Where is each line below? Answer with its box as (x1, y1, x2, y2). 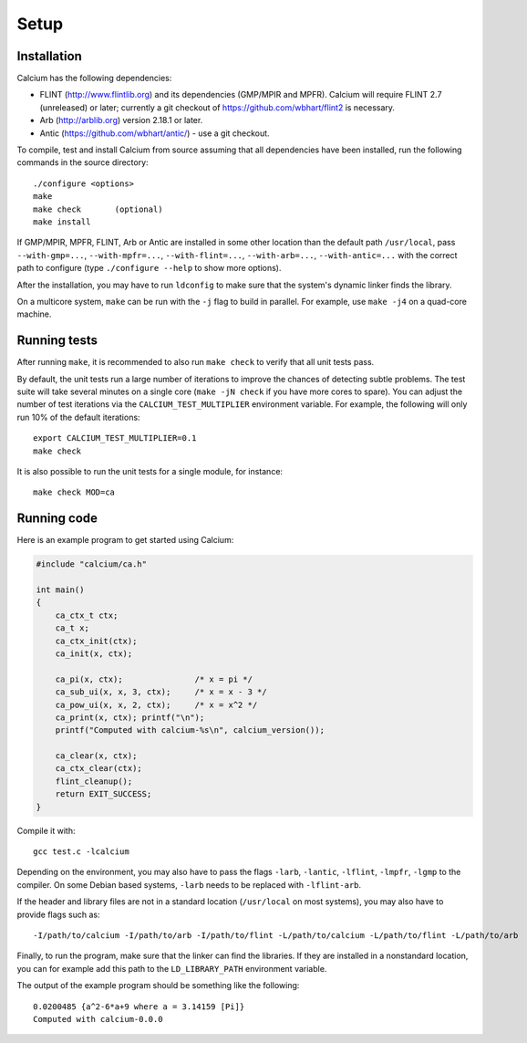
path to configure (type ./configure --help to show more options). (16, 263, 282, 274)
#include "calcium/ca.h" (36, 559, 148, 569)
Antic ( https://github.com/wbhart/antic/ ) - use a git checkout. (39, 128, 270, 139)
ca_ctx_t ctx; (55, 610, 119, 621)
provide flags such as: (16, 909, 100, 920)
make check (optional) (33, 203, 163, 214)
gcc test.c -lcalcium (33, 847, 129, 857)
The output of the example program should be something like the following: (16, 980, 300, 991)
